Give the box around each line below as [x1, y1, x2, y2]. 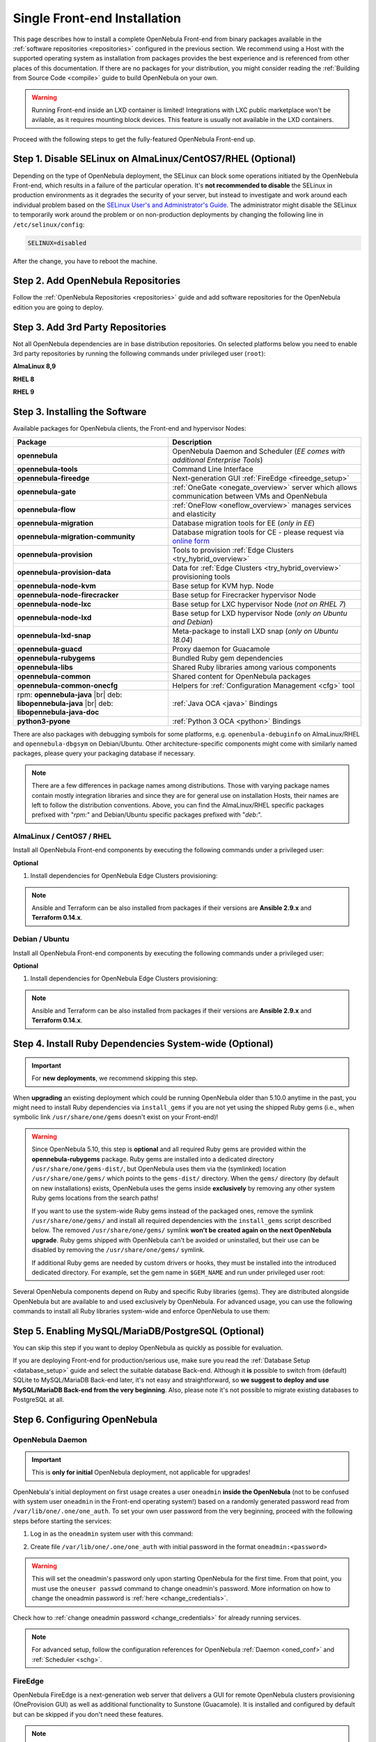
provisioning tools [172, 571, 231, 581]
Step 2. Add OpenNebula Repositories [13, 275, 181, 287]
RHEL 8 [13, 375, 35, 383]
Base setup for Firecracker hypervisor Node [172, 589, 316, 599]
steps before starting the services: [13, 1516, 111, 1525]
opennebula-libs [17, 662, 73, 672]
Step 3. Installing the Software [13, 406, 147, 418]
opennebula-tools [17, 464, 78, 474]
